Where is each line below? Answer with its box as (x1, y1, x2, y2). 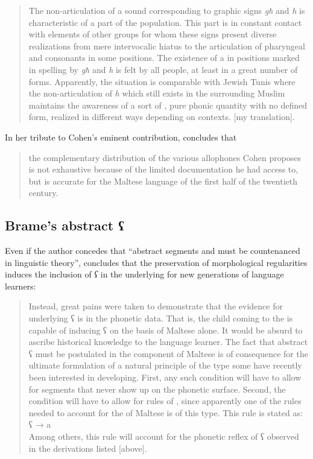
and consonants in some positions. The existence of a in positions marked (28, 51, 300, 64)
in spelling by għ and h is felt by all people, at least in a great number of (28, 63, 298, 75)
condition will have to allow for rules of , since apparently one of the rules (28, 394, 302, 407)
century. (28, 186, 58, 199)
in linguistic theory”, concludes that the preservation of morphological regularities (5, 256, 308, 268)
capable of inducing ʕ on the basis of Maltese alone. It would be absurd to (28, 323, 303, 336)
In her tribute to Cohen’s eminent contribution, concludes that (5, 130, 237, 143)
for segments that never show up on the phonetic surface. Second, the (28, 382, 286, 395)
